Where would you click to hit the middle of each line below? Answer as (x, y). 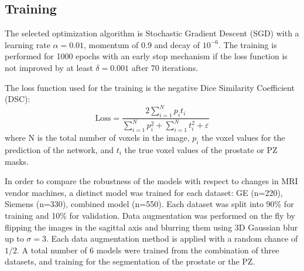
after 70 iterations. (165, 67)
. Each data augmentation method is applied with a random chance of (172, 238)
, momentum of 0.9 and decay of (142, 44)
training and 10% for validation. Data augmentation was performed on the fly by (150, 215)
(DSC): (18, 99)
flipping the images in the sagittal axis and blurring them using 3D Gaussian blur (151, 227)
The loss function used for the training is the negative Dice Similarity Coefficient (150, 87)
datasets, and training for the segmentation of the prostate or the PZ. (130, 261)
